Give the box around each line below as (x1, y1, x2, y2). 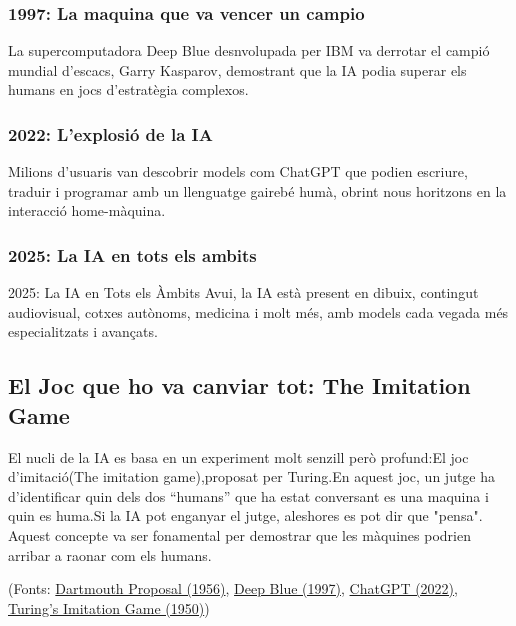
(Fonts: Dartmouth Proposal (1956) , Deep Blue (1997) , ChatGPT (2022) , (8, 578, 458, 599)
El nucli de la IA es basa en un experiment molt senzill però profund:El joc (8, 446, 469, 467)
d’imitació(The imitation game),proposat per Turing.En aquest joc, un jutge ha (8, 466, 496, 487)
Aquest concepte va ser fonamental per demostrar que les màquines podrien (8, 524, 471, 545)
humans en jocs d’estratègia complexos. (8, 79, 249, 100)
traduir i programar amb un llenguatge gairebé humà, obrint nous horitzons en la (8, 180, 507, 201)
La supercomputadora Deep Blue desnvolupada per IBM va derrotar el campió (8, 40, 490, 61)
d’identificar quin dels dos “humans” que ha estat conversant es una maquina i (8, 485, 489, 506)
